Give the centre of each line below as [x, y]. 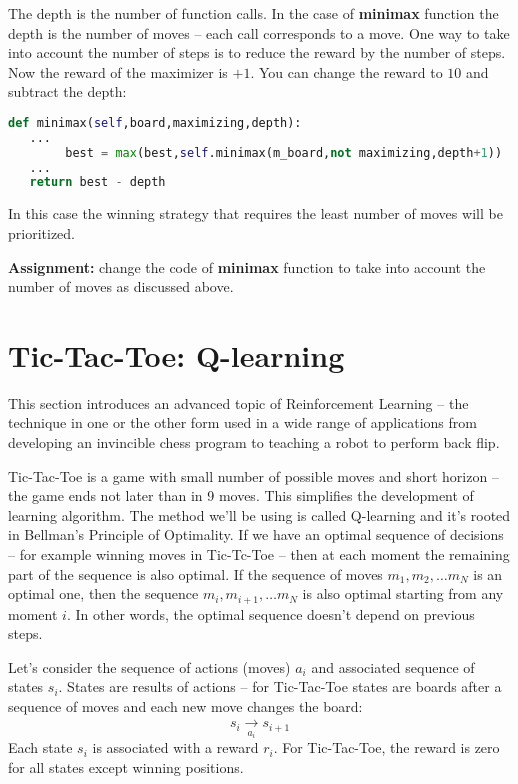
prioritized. [41, 232]
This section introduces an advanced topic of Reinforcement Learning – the [238, 402]
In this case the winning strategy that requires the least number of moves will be [255, 213]
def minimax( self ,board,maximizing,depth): [155, 122]
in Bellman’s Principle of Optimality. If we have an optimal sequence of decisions [256, 534]
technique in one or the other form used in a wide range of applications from [242, 422]
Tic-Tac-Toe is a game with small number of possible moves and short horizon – [253, 475]
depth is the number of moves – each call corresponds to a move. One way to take [259, 32]
